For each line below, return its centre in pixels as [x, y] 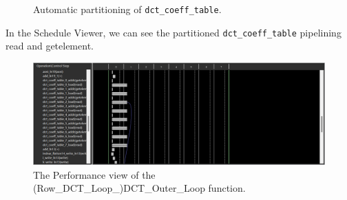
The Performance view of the [94, 174]
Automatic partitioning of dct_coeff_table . [127, 9]
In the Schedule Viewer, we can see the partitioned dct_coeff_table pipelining [173, 32]
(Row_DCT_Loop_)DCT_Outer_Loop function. [139, 188]
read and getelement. [50, 46]
